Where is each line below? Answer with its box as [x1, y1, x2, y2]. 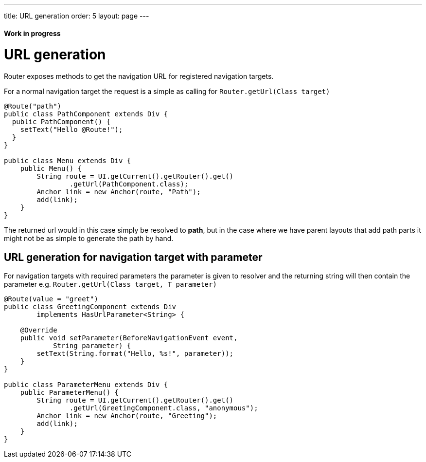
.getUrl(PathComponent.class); [69, 180, 189, 188]
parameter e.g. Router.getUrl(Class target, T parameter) [4, 279, 217, 288]
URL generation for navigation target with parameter [4, 251, 263, 263]
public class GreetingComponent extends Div [4, 302, 177, 311]
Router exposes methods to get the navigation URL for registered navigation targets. [4, 72, 274, 81]
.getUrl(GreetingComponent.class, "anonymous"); [69, 404, 258, 412]
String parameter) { [53, 341, 131, 350]
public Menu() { [20, 165, 82, 173]
